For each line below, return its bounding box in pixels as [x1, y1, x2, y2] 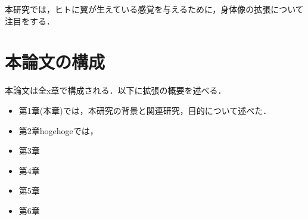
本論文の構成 [5, 49, 105, 74]
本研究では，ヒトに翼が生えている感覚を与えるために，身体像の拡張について [5, 3, 304, 15]
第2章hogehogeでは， [18, 124, 98, 137]
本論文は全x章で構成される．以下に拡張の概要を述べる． [5, 84, 226, 97]
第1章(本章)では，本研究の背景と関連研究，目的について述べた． [18, 104, 272, 116]
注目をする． [5, 14, 55, 27]
